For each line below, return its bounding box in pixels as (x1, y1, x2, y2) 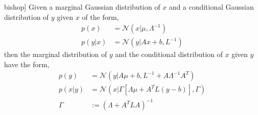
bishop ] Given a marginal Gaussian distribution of (4, 2, 160, 12)
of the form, (82, 11, 119, 22)
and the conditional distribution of (115, 49, 223, 60)
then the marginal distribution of (4, 49, 107, 60)
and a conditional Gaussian (169, 2, 254, 12)
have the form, (4, 59, 49, 69)
